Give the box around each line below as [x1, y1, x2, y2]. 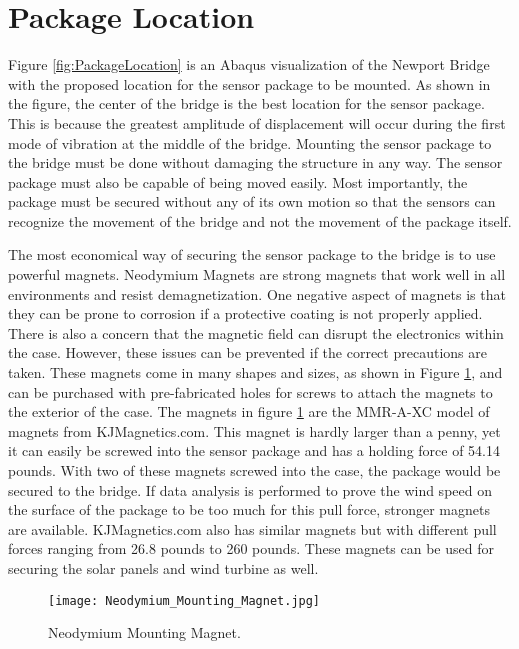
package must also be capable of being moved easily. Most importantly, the [8, 171, 468, 192]
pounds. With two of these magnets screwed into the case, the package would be [8, 460, 501, 480]
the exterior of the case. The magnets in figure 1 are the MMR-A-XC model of [8, 401, 490, 422]
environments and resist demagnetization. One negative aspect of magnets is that [8, 283, 506, 304]
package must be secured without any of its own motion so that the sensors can [8, 191, 496, 212]
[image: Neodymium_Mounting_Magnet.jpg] [48, 593, 321, 608]
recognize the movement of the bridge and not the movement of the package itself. [8, 210, 512, 231]
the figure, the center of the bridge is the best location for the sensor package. [8, 93, 485, 114]
